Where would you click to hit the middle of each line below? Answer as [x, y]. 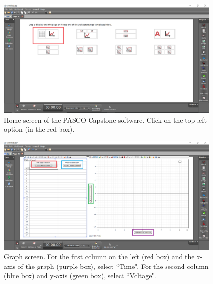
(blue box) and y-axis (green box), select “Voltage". [80, 276]
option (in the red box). [39, 129]
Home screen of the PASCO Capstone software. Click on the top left [105, 119]
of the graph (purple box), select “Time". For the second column [113, 266]
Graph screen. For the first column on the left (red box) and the [99, 257]
